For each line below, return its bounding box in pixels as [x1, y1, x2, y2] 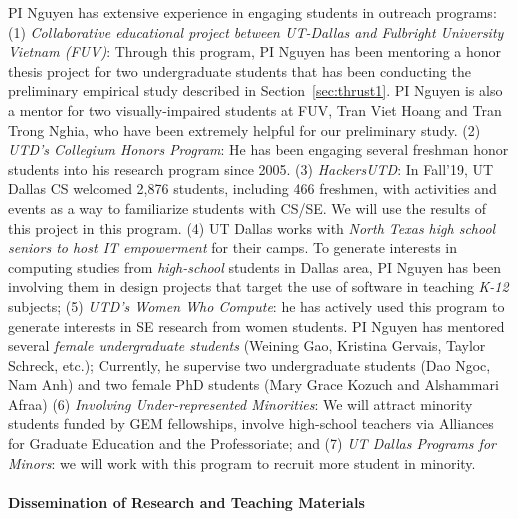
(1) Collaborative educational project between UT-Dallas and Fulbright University [8, 21, 504, 42]
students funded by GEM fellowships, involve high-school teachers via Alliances [8, 413, 494, 434]
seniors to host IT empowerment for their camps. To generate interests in [8, 237, 458, 258]
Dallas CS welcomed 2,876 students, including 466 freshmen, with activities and [8, 178, 497, 199]
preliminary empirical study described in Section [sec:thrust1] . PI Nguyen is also [8, 80, 503, 101]
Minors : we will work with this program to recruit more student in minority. [8, 452, 476, 473]
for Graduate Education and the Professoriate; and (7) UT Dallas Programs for [8, 433, 496, 454]
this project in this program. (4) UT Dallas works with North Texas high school [8, 217, 496, 238]
